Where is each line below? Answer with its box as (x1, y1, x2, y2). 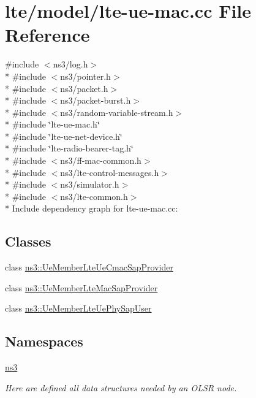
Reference (5, 22, 90, 47)
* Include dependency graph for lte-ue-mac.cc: (5, 202, 178, 215)
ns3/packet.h (60, 82, 108, 94)
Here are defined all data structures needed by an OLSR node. (5, 381, 237, 394)
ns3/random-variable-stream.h (60, 105, 173, 118)
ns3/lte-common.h (60, 189, 128, 202)
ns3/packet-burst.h (60, 94, 131, 107)
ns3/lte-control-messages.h (60, 166, 159, 178)
